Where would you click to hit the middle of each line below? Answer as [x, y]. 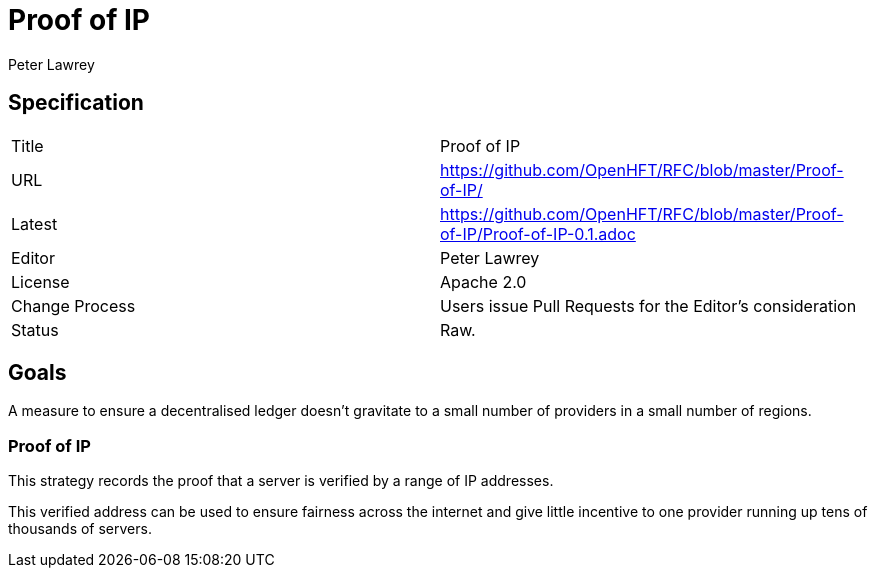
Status [35, 329]
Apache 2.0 [483, 281]
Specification [76, 103]
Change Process [73, 305]
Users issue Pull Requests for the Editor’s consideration [648, 305]
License [40, 281]
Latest [34, 223]
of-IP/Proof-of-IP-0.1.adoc [538, 233]
